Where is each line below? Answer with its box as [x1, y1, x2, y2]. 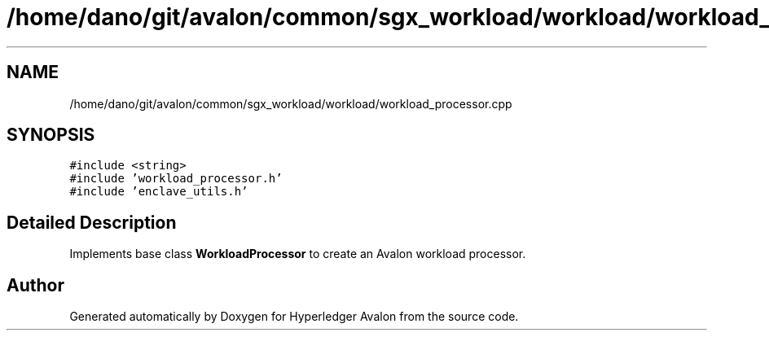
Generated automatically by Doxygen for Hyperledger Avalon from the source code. [69, 309, 519, 324]
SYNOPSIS [7, 125, 95, 146]
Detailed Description [7, 212, 177, 233]
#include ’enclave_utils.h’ [69, 185, 248, 199]
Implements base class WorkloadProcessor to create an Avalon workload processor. [69, 247, 526, 261]
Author [7, 274, 64, 295]
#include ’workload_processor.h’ [69, 172, 283, 186]
